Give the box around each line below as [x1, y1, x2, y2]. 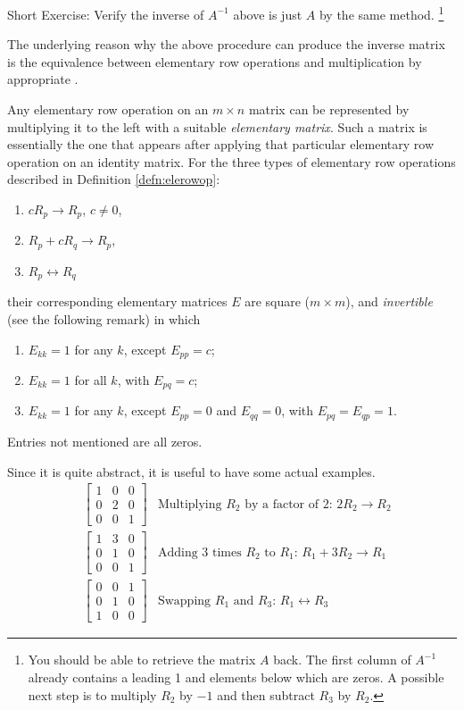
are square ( [244, 292, 311, 311]
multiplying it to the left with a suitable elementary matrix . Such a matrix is [7, 117, 427, 136]
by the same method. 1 [319, 3, 444, 23]
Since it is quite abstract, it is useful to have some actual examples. [7, 462, 376, 480]
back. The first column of [273, 650, 411, 669]
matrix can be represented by [248, 100, 410, 119]
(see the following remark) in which [7, 309, 201, 328]
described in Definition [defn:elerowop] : [7, 170, 220, 188]
